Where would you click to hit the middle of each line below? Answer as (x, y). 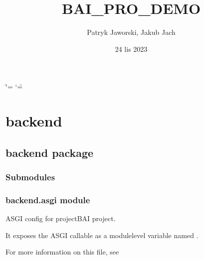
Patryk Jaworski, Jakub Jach (131, 32)
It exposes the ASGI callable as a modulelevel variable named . (102, 235)
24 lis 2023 (131, 49)
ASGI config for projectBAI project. (61, 218)
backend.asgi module (48, 199)
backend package (50, 152)
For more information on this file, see (62, 252)
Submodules (30, 177)
